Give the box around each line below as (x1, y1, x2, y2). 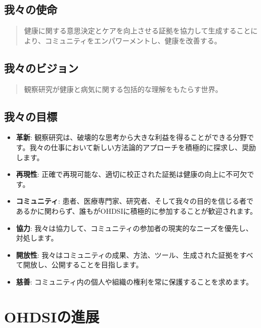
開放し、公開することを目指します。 (23, 259, 143, 270)
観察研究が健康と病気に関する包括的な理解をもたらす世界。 (24, 83, 223, 94)
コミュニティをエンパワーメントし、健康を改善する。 (45, 35, 222, 45)
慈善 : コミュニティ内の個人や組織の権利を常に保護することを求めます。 (16, 276, 253, 287)
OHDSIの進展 (4, 306, 100, 326)
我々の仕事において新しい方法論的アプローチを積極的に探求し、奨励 (29, 142, 256, 152)
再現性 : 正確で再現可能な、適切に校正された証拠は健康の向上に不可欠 (16, 169, 247, 179)
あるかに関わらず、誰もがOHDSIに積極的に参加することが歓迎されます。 (16, 205, 257, 216)
